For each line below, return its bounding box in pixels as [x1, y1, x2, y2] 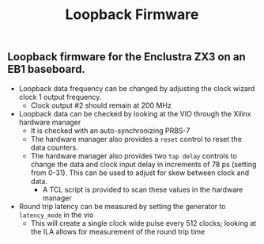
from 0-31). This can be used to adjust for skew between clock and [30, 168, 250, 177]
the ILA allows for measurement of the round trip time [30, 227, 206, 236]
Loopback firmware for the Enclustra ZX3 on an [7, 50, 246, 64]
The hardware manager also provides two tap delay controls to [30, 151, 238, 160]
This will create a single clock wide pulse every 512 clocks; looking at [30, 218, 257, 227]
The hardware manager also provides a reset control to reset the [30, 134, 243, 143]
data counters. [30, 143, 78, 152]
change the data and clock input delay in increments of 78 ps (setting [30, 159, 257, 169]
